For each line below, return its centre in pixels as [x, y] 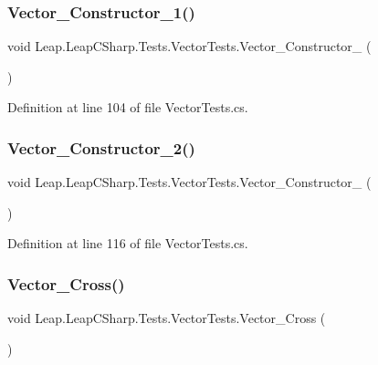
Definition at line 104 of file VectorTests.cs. [128, 107]
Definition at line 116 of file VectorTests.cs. [128, 243]
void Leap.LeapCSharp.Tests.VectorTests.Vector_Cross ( [167, 318]
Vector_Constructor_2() [101, 147]
